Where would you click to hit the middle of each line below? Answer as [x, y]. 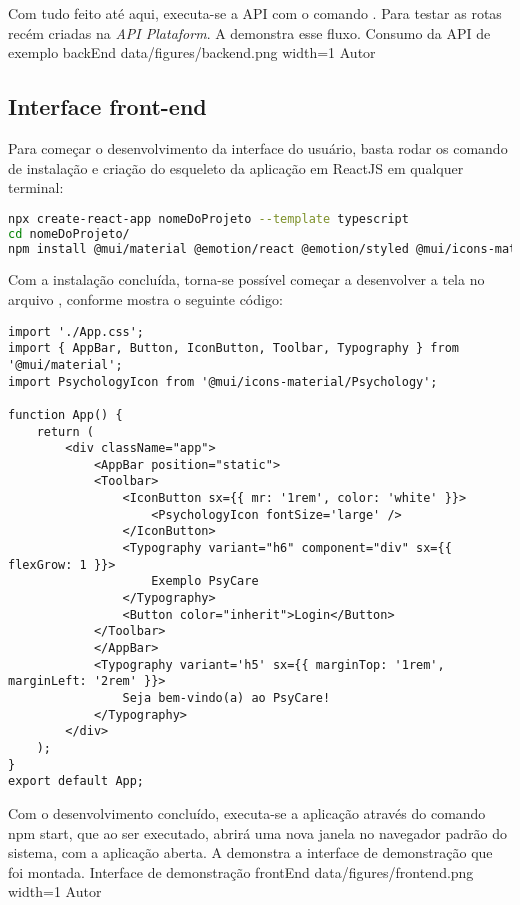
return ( [65, 431]
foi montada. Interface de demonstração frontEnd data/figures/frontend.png [241, 871]
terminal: [36, 187]
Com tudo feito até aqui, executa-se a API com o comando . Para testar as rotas [255, 13]
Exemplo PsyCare [205, 581]
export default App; [76, 781]
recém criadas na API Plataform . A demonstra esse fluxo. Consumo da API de [249, 32]
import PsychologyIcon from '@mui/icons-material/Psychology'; [223, 381]
